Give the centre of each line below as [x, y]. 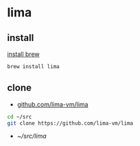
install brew [23, 54]
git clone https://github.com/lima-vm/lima [70, 123]
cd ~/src [20, 117]
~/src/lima [32, 136]
